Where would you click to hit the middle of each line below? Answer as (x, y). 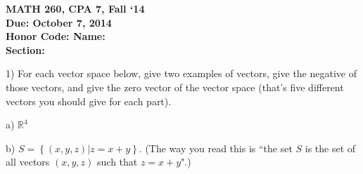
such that (117, 162)
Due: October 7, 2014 (59, 22)
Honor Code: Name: (56, 36)
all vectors (28, 162)
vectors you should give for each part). (89, 101)
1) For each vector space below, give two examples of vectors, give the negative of (181, 73)
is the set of (330, 148)
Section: (25, 49)
